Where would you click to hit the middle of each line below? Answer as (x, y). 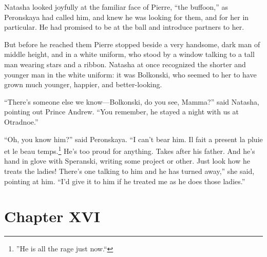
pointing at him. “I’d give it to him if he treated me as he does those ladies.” (125, 181)
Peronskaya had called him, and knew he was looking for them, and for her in (127, 17)
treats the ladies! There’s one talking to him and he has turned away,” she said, (129, 171)
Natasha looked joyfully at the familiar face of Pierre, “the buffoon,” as (116, 7)
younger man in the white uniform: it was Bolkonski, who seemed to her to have (130, 74)
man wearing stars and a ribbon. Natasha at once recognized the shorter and (125, 64)
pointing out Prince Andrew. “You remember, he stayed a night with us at (122, 112)
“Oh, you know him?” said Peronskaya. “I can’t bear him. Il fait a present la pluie (133, 139)
